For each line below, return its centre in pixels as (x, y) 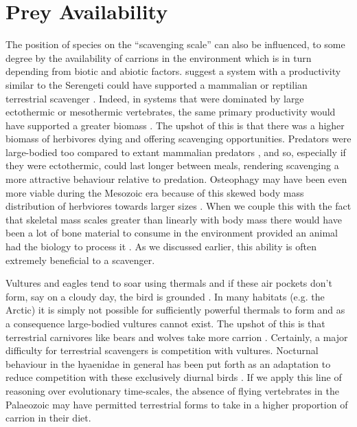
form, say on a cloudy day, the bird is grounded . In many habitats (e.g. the (165, 296)
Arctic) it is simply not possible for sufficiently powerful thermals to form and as (175, 310)
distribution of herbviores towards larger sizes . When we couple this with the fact (178, 206)
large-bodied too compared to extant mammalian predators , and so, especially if (176, 152)
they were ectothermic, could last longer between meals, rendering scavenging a (172, 165)
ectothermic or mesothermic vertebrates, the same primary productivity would (171, 112)
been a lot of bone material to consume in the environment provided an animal (172, 233)
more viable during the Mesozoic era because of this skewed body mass (155, 192)
